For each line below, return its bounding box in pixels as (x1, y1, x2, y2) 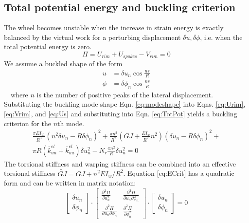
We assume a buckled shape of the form (4, 58, 123, 69)
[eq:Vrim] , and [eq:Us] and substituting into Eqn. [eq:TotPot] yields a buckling (4, 108, 237, 118)
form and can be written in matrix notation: (4, 178, 136, 188)
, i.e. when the (200, 32, 243, 42)
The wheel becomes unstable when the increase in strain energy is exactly (4, 22, 224, 33)
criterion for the (4, 118, 51, 128)
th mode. (57, 118, 84, 128)
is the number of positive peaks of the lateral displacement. (36, 89, 213, 99)
